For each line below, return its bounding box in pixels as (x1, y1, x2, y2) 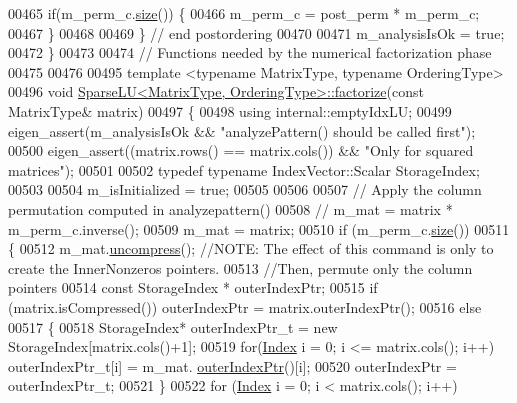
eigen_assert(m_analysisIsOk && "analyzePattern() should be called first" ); (8, 120, 476, 141)
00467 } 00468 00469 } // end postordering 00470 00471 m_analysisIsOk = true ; (8, 22, 505, 43)
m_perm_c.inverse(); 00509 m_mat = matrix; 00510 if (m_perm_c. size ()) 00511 (8, 218, 510, 239)
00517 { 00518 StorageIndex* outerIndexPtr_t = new (8, 316, 338, 337)
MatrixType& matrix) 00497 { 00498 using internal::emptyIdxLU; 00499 (8, 100, 452, 121)
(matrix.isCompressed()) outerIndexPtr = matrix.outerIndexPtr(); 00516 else (8, 296, 482, 317)
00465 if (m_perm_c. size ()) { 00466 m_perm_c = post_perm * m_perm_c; (8, 3, 480, 23)
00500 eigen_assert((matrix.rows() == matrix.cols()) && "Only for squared (8, 140, 474, 161)
